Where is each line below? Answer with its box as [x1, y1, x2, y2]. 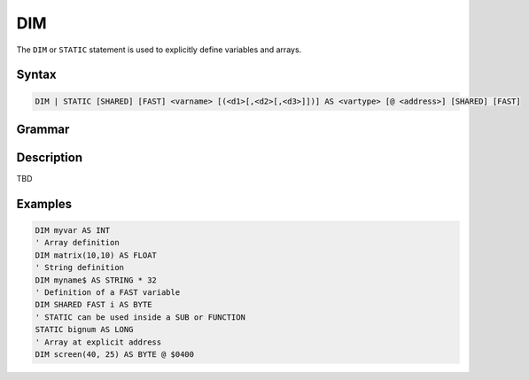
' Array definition [35, 237, 120, 248]
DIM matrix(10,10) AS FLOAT [35, 250, 157, 260]
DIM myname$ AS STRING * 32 [35, 275, 157, 285]
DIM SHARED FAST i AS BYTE [35, 299, 152, 310]
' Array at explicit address [35, 337, 162, 347]
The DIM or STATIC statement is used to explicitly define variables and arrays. [16, 44, 302, 55]
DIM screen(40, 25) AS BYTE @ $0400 [35, 349, 195, 359]
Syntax [16, 67, 57, 82]
